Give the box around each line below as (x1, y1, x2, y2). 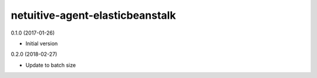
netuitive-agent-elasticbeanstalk (11, 9, 176, 22)
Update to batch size (25, 62, 76, 69)
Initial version (25, 40, 58, 47)
